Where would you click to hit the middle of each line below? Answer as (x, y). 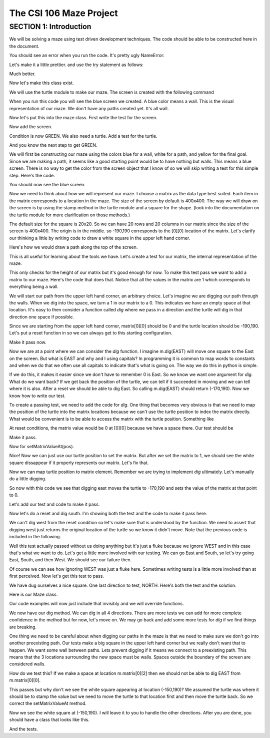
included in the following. (35, 537)
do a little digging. (28, 479)
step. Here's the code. (32, 175)
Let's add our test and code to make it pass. (54, 504)
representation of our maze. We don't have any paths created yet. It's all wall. (89, 108)
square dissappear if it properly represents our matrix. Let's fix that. (79, 463)
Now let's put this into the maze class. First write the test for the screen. (83, 117)
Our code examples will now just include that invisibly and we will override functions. (96, 604)
